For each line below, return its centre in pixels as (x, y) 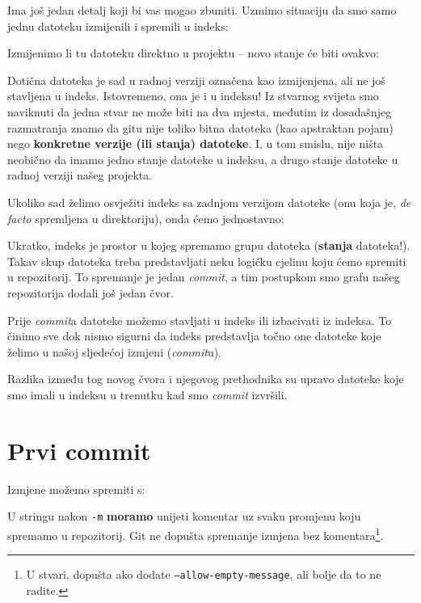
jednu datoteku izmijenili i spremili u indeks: (118, 25)
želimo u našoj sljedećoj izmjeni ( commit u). (114, 351)
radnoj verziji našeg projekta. (80, 175)
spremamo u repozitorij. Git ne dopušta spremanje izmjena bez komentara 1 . (196, 533)
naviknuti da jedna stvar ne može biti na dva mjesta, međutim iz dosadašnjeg (200, 111)
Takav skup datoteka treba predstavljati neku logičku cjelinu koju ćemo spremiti (207, 261)
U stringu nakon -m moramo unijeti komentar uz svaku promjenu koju (184, 516)
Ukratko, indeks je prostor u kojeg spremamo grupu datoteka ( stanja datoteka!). (209, 245)
